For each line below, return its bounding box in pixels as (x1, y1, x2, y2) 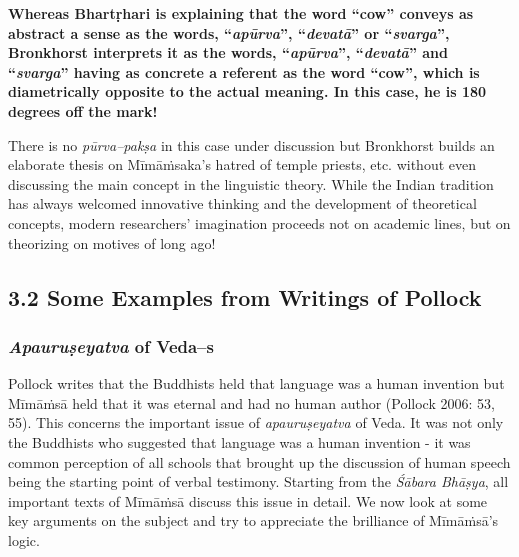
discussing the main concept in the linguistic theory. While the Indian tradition (8, 173, 494, 194)
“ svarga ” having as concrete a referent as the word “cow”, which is (8, 61, 480, 82)
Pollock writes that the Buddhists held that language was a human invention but (8, 373, 505, 394)
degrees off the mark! (8, 100, 158, 121)
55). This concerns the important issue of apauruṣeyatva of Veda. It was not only (8, 412, 504, 433)
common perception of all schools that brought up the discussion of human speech (8, 451, 511, 472)
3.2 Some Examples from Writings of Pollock (8, 281, 482, 312)
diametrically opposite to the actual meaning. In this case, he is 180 (8, 81, 487, 102)
